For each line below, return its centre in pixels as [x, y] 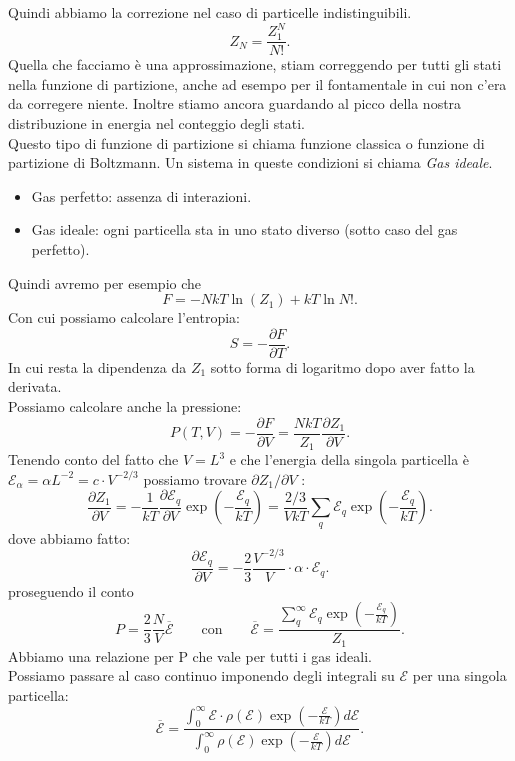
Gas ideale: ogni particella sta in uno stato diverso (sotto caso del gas [244, 229]
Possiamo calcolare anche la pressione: [125, 405]
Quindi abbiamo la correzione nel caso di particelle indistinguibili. [210, 12]
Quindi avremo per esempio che [105, 282]
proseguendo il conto [71, 590]
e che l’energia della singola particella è [349, 459]
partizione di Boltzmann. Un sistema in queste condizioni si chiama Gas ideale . [250, 162]
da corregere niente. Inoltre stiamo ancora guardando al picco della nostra [235, 103]
